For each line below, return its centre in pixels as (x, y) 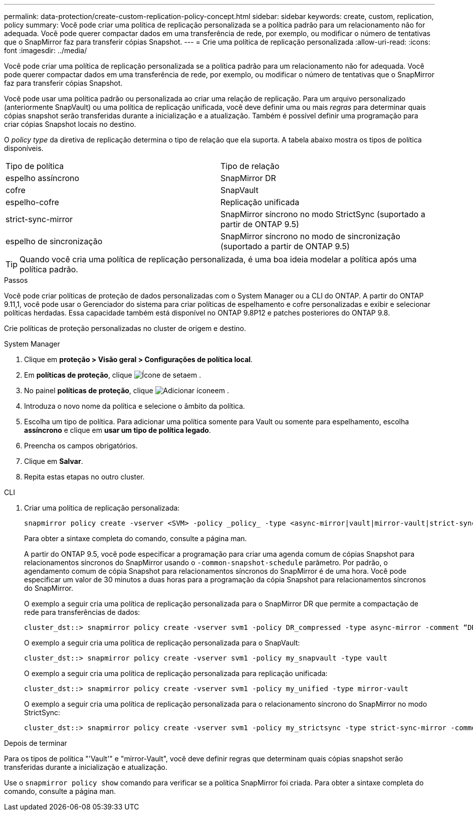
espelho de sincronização (54, 241)
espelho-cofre (32, 202)
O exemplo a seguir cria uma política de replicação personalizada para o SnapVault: (162, 643)
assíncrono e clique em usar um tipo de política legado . (117, 430)
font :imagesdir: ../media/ (46, 50)
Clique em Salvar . (54, 461)
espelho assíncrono (43, 178)
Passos (16, 280)
